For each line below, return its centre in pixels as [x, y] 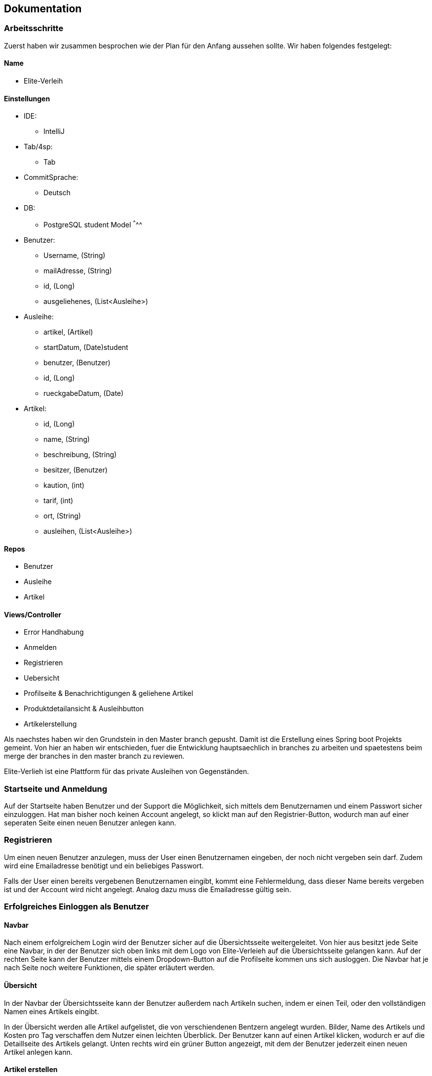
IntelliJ [54, 131]
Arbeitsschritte [34, 28]
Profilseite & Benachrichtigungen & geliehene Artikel [109, 693]
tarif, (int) [59, 500]
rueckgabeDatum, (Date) [84, 393]
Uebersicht [42, 678]
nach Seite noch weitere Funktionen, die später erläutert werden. [109, 968]
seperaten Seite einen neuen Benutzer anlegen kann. [90, 823]
